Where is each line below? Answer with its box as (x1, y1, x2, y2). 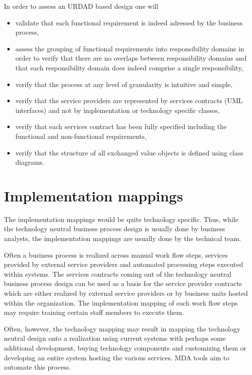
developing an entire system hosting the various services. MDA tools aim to (4, 352, 230, 362)
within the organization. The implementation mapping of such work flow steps (4, 297, 238, 308)
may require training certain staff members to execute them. (4, 307, 184, 317)
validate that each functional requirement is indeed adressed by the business (15, 17, 243, 27)
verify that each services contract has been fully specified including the (15, 121, 227, 132)
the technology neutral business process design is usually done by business (4, 223, 225, 234)
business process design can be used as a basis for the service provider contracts (4, 278, 242, 288)
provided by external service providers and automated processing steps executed (4, 259, 243, 269)
